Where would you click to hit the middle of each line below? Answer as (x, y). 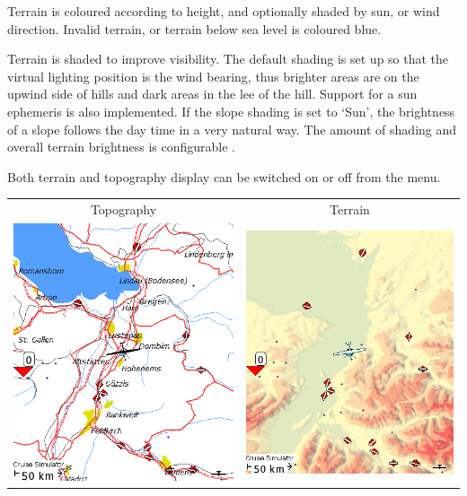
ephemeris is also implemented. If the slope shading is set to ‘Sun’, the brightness (231, 111)
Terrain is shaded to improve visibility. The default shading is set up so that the (228, 59)
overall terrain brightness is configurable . (122, 147)
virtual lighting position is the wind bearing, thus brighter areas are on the (213, 76)
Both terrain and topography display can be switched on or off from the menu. (224, 176)
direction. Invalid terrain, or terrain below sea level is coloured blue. (194, 28)
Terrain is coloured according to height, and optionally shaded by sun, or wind (224, 11)
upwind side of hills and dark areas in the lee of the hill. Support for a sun (212, 94)
